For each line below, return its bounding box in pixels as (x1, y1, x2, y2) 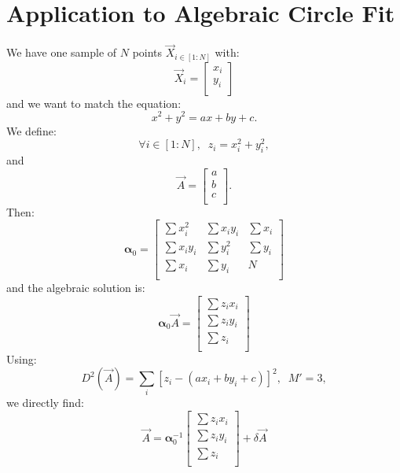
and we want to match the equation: (6, 94, 182, 111)
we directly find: (6, 394, 84, 411)
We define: (6, 122, 57, 139)
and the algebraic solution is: (6, 279, 145, 295)
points (132, 44, 163, 61)
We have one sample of (6, 44, 117, 61)
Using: (6, 350, 37, 367)
